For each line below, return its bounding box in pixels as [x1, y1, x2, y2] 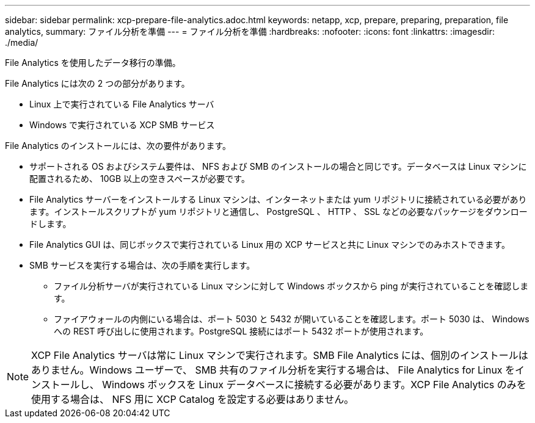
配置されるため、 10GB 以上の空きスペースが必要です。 [29, 173, 250, 184]
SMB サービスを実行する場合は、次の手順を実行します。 [29, 260, 255, 270]
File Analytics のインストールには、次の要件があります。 [5, 140, 231, 151]
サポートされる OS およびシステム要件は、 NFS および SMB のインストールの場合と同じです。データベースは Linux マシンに [29, 161, 527, 172]
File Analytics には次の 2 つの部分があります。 [5, 78, 190, 89]
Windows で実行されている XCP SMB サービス [29, 120, 215, 130]
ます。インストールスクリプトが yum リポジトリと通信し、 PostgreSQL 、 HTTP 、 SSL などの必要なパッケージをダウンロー [29, 206, 528, 217]
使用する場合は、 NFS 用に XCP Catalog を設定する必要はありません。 [31, 393, 354, 405]
